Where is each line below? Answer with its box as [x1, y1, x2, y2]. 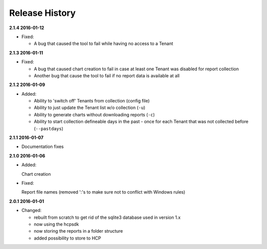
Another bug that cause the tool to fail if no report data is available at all [34, 72, 180, 79]
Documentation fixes [21, 144, 64, 149]
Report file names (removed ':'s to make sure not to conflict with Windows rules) [21, 189, 185, 195]
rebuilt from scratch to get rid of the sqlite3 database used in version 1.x [34, 214, 181, 220]
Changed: [21, 207, 42, 213]
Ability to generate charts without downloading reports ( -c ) [34, 111, 155, 117]
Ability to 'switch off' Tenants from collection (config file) [34, 98, 150, 104]
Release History [9, 7, 76, 18]
